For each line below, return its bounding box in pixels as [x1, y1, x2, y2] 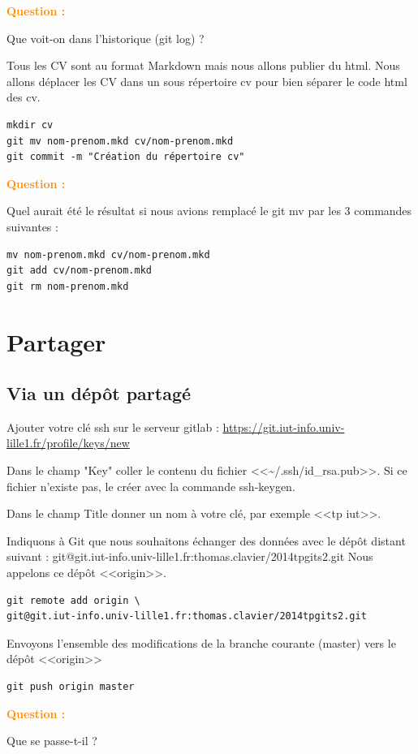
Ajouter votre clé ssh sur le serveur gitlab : [6, 418, 219, 435]
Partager [6, 325, 106, 358]
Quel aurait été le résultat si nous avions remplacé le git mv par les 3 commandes [6, 202, 412, 219]
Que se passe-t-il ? [6, 732, 97, 749]
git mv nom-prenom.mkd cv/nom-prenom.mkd [6, 135, 234, 147]
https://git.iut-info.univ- [222, 418, 345, 435]
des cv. [6, 88, 41, 106]
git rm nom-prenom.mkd [6, 280, 129, 292]
